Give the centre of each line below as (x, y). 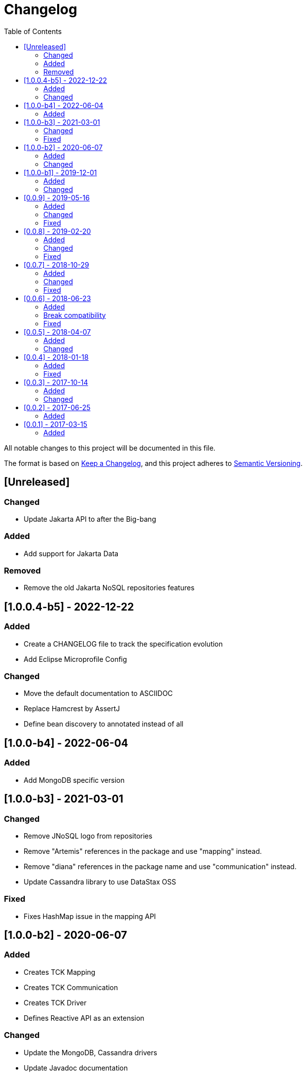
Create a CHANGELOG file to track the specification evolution (123, 644)
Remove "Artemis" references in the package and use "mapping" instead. (143, 851)
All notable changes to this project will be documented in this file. (110, 448)
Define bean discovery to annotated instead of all (104, 724)
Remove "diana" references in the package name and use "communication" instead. (160, 866)
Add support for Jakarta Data (71, 553)
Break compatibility (75, 315)
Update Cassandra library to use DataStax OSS (100, 882)
